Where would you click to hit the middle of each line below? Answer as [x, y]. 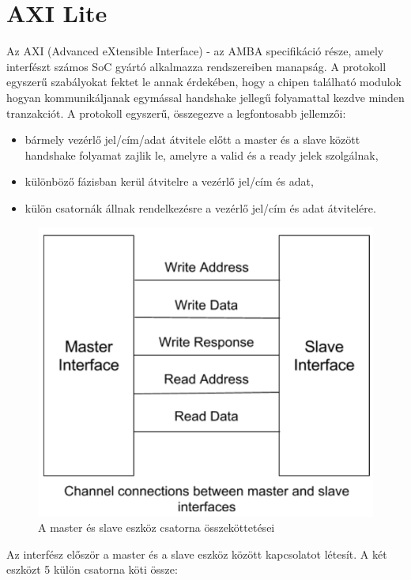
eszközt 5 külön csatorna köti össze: [92, 569]
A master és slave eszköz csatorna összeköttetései [156, 527]
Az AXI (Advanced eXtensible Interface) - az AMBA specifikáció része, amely [195, 51]
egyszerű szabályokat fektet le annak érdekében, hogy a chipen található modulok [204, 82]
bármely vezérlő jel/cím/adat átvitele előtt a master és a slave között [192, 139]
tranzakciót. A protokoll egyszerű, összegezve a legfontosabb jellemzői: [176, 113]
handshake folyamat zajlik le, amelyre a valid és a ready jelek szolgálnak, [202, 154]
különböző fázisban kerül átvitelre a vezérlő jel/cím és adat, [169, 181]
